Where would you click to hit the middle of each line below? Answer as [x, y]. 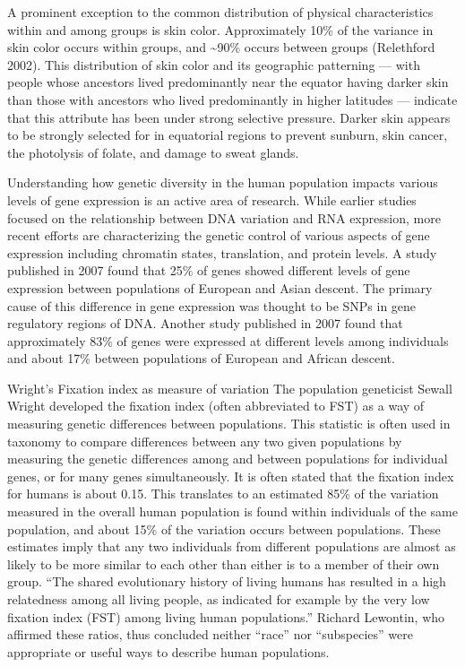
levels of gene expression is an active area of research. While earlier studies [212, 199]
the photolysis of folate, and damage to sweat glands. [153, 152]
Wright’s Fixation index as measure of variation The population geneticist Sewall [230, 388]
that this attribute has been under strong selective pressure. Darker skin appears [229, 117]
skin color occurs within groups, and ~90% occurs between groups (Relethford [221, 47]
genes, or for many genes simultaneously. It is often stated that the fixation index [231, 476]
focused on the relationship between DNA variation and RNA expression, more [224, 217]
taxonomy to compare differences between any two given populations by [205, 441]
